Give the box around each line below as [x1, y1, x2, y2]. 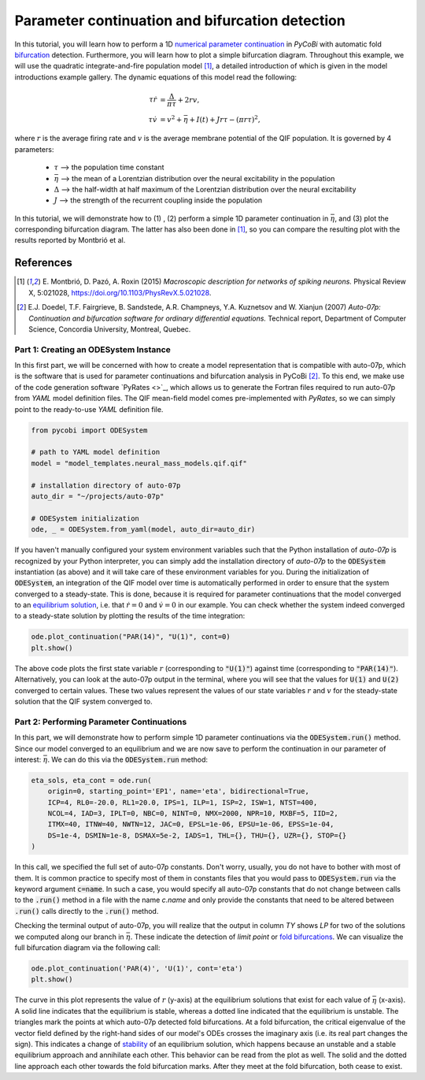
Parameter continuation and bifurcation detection [14, 12, 346, 29]
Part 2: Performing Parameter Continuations [14, 716, 187, 727]
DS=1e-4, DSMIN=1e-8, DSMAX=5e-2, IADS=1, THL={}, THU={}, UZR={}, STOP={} [47, 831, 347, 840]
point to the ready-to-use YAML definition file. [14, 404, 164, 414]
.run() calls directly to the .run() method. [14, 906, 159, 915]
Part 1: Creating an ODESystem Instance [14, 343, 171, 354]
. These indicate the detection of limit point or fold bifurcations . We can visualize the [130, 932, 404, 941]
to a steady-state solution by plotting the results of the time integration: [14, 611, 246, 621]
